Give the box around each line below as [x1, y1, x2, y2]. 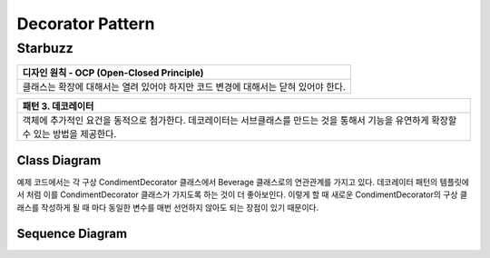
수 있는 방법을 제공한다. [22, 128, 117, 141]
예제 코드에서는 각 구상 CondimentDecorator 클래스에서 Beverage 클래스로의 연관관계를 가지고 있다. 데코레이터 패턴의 [16, 176, 438, 187]
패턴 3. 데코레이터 [22, 100, 94, 113]
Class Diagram [16, 153, 102, 168]
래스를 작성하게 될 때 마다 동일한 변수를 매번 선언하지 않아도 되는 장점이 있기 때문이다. [16, 202, 319, 213]
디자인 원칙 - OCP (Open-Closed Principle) [22, 66, 204, 79]
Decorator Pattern [16, 14, 155, 34]
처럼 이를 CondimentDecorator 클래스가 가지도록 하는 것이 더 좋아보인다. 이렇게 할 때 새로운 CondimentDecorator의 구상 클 [25, 189, 467, 200]
